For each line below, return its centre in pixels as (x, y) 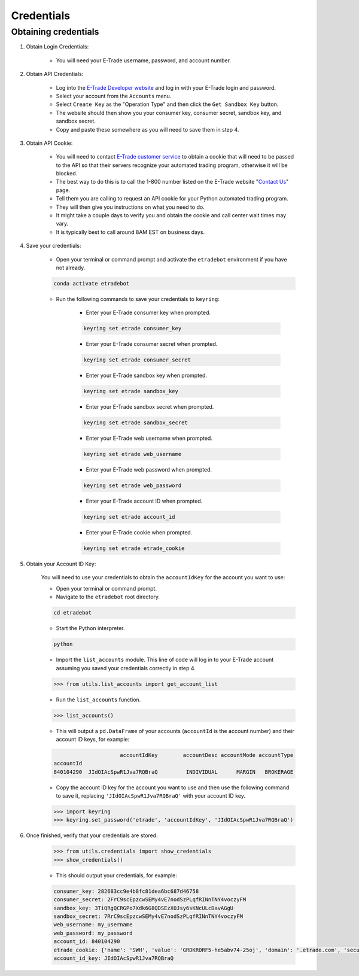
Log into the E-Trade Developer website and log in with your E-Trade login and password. (166, 87)
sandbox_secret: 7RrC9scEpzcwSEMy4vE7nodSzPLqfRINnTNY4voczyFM (148, 916)
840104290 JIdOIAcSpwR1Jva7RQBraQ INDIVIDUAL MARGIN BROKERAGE (174, 772)
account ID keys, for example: (93, 739)
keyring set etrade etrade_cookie (134, 548)
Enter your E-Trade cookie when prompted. (139, 533)
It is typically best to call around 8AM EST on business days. (130, 232)
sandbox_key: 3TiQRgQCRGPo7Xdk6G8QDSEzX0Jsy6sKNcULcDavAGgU (144, 908)
